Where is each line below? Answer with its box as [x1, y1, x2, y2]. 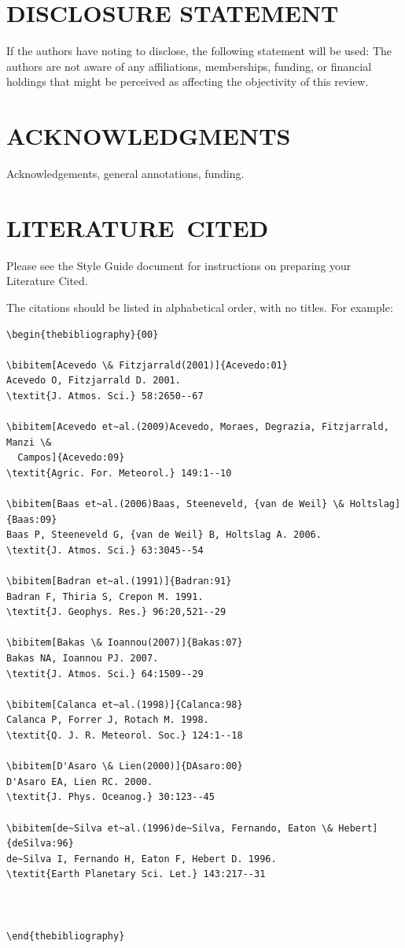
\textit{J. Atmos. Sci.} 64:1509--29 [6, 668, 204, 680]
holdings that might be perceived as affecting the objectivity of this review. [6, 73, 369, 90]
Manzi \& [6, 436, 52, 448]
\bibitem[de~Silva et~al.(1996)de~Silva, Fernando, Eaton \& [6, 822, 333, 834]
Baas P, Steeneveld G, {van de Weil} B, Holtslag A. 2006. [6, 529, 322, 541]
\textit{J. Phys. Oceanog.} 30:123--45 [6, 791, 215, 803]
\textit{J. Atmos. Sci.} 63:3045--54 [6, 544, 204, 556]
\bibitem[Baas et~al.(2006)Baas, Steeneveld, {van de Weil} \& [6, 498, 344, 510]
